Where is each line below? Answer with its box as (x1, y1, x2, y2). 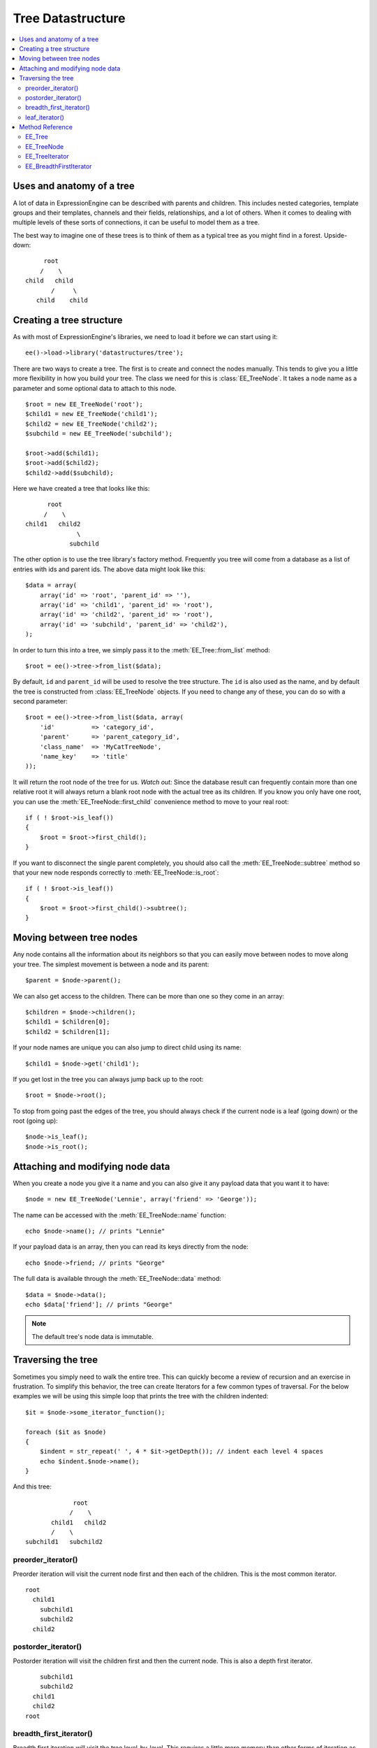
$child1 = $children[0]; (25, 1018, 110, 1026)
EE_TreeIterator (25, 152, 69, 161)
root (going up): (13, 1117, 59, 1125)
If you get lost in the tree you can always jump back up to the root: (13, 1075, 204, 1083)
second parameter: (13, 697, 68, 705)
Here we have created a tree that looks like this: (13, 485, 150, 493)
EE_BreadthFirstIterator (25, 162, 92, 171)
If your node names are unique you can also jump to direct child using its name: (13, 1043, 242, 1052)
